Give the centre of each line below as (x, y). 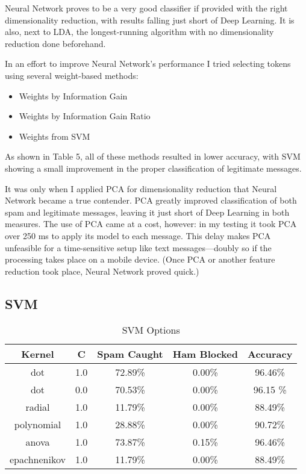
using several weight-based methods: (72, 75)
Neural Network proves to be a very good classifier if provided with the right (146, 8)
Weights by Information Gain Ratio (85, 116)
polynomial (38, 425)
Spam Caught (130, 354)
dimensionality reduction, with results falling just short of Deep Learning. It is (150, 20)
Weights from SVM (55, 136)
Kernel (38, 354)
